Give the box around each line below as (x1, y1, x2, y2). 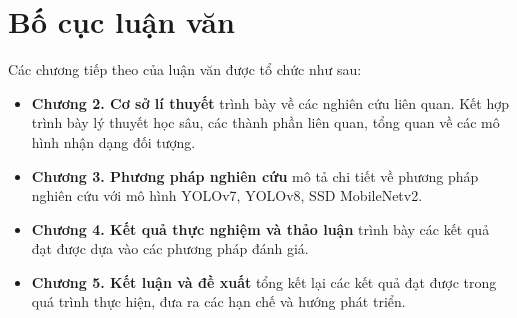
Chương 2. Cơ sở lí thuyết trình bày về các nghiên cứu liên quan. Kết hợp (31, 92, 510, 113)
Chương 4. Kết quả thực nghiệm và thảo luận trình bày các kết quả (31, 218, 490, 239)
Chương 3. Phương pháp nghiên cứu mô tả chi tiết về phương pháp (31, 165, 479, 186)
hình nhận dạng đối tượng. (31, 131, 196, 152)
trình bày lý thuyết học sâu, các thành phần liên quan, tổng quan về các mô (31, 112, 500, 133)
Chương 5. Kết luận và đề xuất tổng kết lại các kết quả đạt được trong (31, 271, 497, 292)
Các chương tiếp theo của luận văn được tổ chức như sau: (8, 59, 362, 80)
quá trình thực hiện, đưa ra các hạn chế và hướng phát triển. (31, 291, 406, 312)
